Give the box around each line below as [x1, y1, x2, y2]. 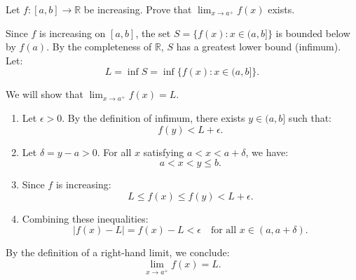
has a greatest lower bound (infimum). [176, 39, 341, 54]
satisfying [143, 144, 184, 159]
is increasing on [39, 25, 106, 40]
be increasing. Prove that [83, 2, 192, 16]
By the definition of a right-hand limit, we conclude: [6, 245, 230, 260]
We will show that [6, 87, 83, 101]
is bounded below [275, 25, 350, 40]
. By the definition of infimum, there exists [62, 110, 245, 125]
